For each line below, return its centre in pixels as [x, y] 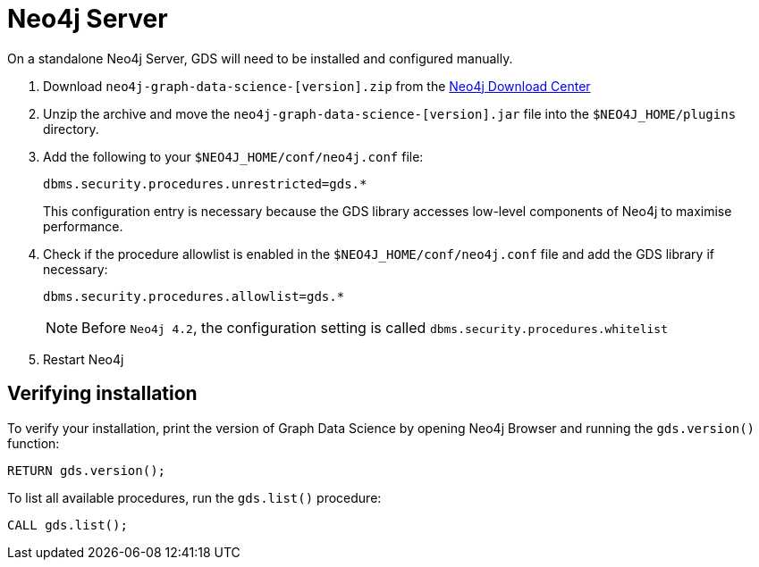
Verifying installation [102, 394]
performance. [83, 226]
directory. [71, 129]
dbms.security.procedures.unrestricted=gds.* [205, 183]
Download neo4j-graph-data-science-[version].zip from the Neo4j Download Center [317, 86]
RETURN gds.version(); [87, 470]
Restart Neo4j [84, 359]
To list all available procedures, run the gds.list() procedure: [194, 497]
